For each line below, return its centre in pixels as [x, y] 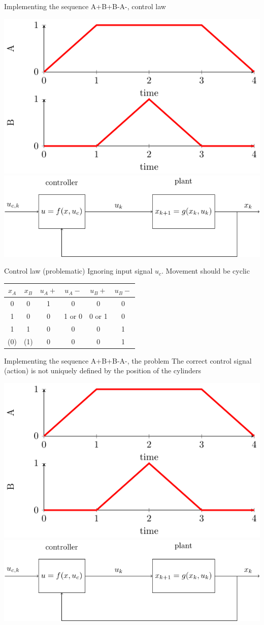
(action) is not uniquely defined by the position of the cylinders [103, 370]
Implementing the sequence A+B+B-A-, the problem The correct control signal [128, 360]
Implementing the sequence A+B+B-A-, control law [85, 6]
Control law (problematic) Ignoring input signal [78, 271]
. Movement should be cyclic [206, 271]
